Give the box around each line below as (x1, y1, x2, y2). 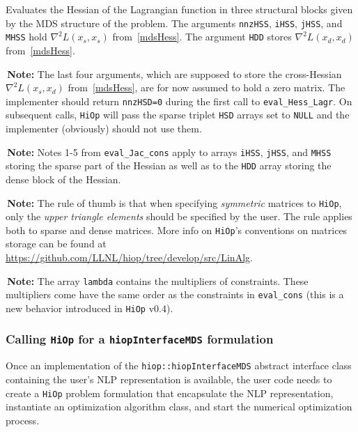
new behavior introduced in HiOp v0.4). (6, 300, 173, 315)
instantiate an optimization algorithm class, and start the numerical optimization (6, 399, 352, 414)
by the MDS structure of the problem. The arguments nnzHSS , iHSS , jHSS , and (6, 15, 343, 30)
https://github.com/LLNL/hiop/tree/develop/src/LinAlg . (6, 250, 253, 264)
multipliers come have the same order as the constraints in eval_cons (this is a (6, 287, 344, 302)
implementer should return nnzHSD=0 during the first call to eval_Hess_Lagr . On (6, 93, 352, 108)
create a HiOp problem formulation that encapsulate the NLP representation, (6, 385, 334, 400)
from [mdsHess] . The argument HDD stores (112, 29, 292, 44)
